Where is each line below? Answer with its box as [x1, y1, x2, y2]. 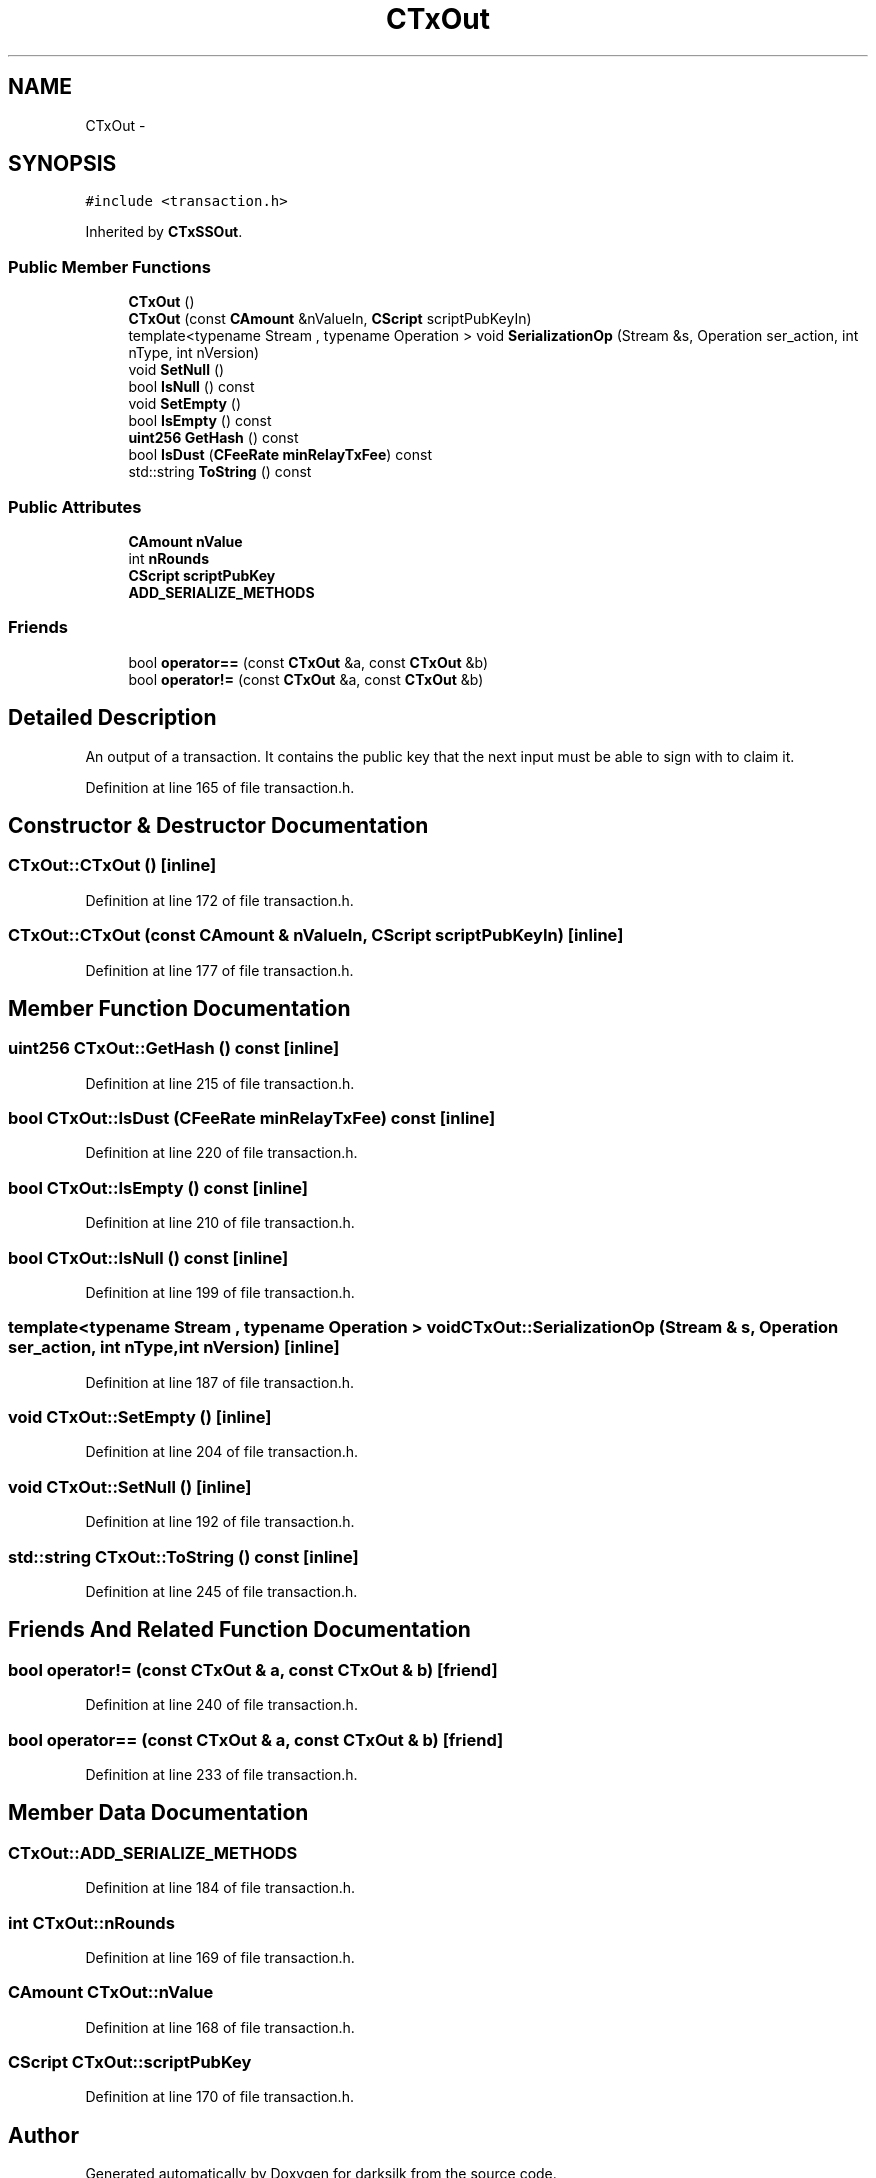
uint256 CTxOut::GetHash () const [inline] [8, 1038, 340, 1059]
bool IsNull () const [128, 378, 255, 396]
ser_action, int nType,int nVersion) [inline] [8, 1337, 340, 1358]
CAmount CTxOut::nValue [8, 1982, 214, 2003]
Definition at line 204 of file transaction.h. [85, 1443, 359, 1461]
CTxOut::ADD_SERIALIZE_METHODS [8, 1842, 298, 1863]
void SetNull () [128, 361, 225, 379]
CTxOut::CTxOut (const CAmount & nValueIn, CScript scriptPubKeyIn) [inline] [8, 925, 624, 946]
